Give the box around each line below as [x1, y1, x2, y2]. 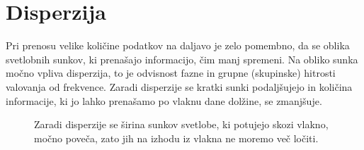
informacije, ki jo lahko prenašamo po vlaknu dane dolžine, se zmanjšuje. [6, 93, 322, 108]
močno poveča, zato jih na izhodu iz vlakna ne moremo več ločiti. [34, 130, 319, 145]
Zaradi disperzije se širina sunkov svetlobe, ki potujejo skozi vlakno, [34, 117, 329, 132]
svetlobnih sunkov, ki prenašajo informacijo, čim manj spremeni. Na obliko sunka [6, 51, 358, 66]
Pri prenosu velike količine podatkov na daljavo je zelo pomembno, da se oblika [6, 38, 350, 53]
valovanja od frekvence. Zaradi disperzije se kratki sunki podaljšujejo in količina [6, 79, 353, 94]
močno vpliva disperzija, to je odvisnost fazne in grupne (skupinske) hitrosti [6, 65, 336, 80]
